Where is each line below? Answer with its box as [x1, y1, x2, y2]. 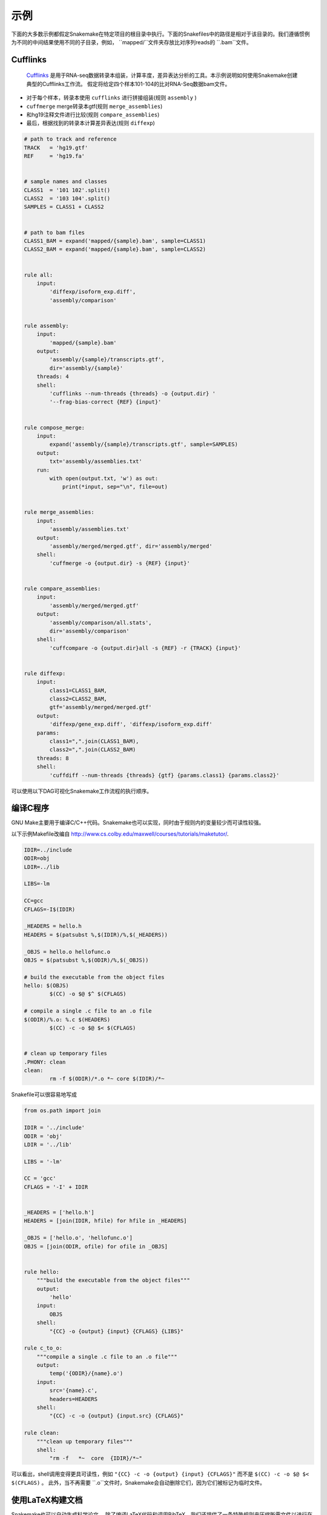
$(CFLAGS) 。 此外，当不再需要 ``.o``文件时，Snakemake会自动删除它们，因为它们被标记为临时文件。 [11, 1479, 266, 1486]
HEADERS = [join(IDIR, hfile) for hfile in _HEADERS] [24, 1217, 187, 1224]
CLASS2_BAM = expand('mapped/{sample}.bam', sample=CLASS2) [24, 246, 206, 253]
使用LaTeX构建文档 [11, 1494, 83, 1505]
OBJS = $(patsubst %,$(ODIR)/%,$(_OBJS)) [24, 956, 149, 964]
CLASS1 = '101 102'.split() [24, 187, 111, 193]
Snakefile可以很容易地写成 [11, 1091, 77, 1098]
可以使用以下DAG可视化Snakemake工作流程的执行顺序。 [11, 787, 153, 794]
